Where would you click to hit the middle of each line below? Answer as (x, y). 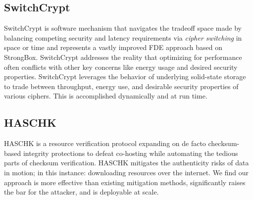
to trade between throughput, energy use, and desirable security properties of (121, 86)
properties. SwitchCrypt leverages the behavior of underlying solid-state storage (125, 76)
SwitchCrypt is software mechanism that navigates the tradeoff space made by (123, 28)
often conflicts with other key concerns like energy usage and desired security (121, 67)
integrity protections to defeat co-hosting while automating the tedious (130, 153)
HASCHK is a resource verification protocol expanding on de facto (105, 143)
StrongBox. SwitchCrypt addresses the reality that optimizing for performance (123, 57)
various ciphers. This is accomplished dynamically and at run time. (106, 96)
